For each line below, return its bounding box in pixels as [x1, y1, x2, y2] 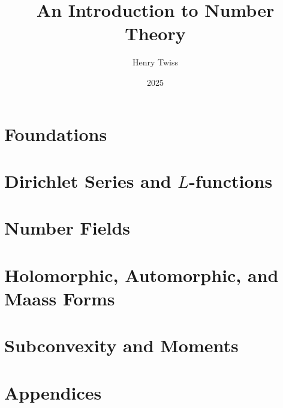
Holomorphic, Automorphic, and [4, 262, 279, 287]
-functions [189, 168, 273, 193]
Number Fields [4, 215, 131, 240]
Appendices [4, 380, 102, 404]
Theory [125, 21, 186, 46]
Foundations [4, 121, 107, 146]
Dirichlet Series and [4, 168, 171, 193]
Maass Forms [4, 286, 115, 310]
